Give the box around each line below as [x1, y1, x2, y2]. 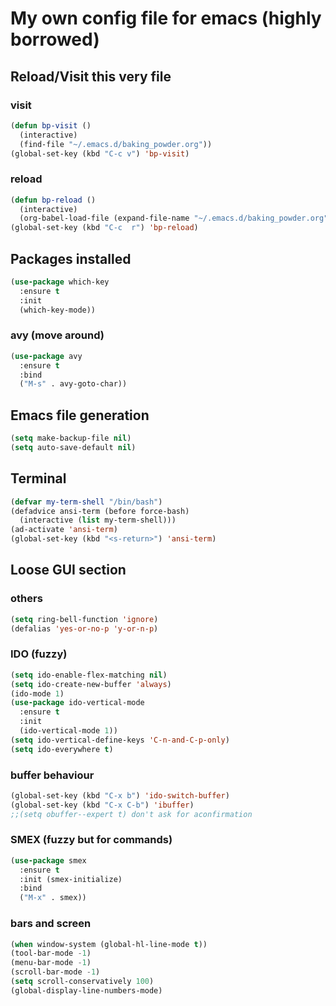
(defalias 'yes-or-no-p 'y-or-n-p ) [10, 623, 159, 634]
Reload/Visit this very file [10, 68, 172, 85]
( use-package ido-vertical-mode [10, 698, 145, 708]
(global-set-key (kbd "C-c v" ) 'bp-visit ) [10, 148, 190, 159]
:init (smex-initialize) [19, 874, 123, 884]
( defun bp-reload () [10, 195, 97, 205]
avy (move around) [10, 328, 105, 342]
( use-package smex [10, 855, 87, 866]
